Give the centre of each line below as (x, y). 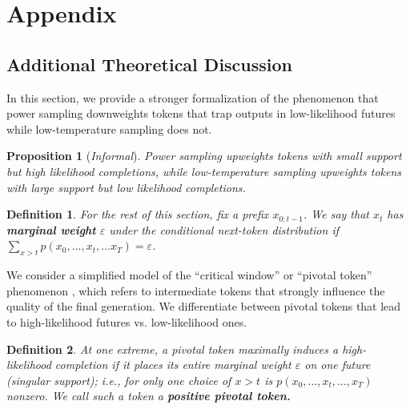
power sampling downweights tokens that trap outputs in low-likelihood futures (201, 113)
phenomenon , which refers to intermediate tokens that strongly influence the (196, 290)
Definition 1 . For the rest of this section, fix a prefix (138, 214)
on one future (338, 365)
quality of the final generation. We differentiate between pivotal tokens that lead (204, 306)
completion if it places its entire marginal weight (173, 365)
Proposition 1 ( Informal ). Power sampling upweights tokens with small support (204, 156)
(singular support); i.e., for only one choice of (119, 380)
